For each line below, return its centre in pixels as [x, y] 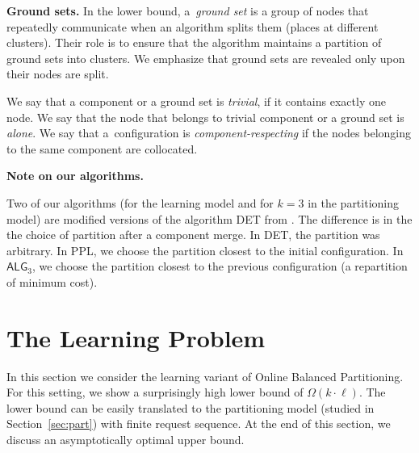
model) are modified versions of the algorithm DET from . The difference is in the [209, 218]
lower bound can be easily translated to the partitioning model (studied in [191, 407]
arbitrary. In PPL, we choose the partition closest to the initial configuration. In [205, 250]
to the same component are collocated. [102, 148]
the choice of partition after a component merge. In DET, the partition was [193, 235]
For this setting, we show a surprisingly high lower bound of [155, 392]
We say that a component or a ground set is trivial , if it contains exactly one [196, 101]
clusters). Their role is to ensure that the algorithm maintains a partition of [194, 42]
